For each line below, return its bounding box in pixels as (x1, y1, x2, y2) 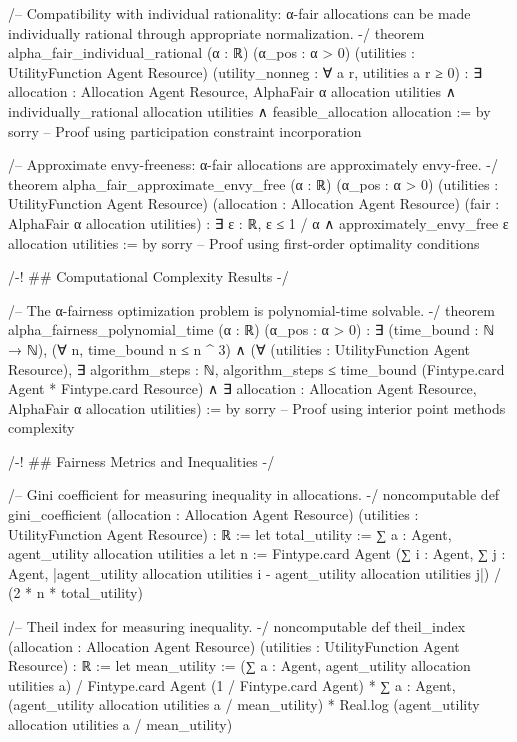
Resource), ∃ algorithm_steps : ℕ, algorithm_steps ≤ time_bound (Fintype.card (8, 358, 505, 379)
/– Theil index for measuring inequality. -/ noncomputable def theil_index (8, 616, 466, 637)
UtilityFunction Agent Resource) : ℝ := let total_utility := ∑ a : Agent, (8, 523, 452, 544)
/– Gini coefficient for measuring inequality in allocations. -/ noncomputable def (8, 484, 500, 505)
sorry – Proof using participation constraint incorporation (8, 120, 362, 141)
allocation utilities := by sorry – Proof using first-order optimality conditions (8, 232, 480, 253)
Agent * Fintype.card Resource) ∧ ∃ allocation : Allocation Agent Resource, (8, 378, 477, 399)
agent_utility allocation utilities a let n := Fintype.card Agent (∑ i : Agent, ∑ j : (8, 543, 506, 564)
